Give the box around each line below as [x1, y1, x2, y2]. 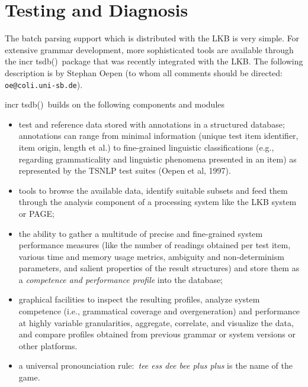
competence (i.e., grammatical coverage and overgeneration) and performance [18, 305, 300, 317]
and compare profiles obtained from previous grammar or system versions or [18, 328, 296, 340]
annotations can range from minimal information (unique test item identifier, [18, 129, 299, 142]
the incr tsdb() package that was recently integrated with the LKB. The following [5, 55, 303, 67]
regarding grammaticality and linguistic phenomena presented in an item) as [18, 152, 297, 165]
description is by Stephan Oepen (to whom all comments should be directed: [5, 66, 283, 79]
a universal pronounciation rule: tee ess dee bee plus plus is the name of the [18, 359, 293, 372]
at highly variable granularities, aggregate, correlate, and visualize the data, [18, 316, 294, 329]
